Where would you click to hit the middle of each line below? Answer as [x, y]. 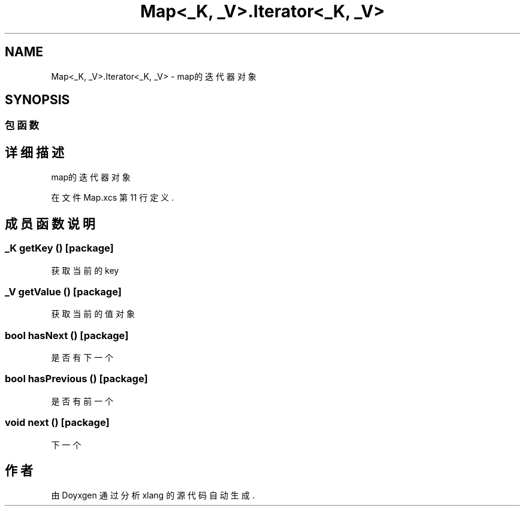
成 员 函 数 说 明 [50, 223]
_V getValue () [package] [63, 291]
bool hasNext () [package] [67, 335]
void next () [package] [57, 423]
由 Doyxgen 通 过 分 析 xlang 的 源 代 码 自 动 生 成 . [153, 495]
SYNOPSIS [37, 100]
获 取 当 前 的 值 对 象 [93, 314]
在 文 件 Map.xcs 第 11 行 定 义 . [113, 198]
